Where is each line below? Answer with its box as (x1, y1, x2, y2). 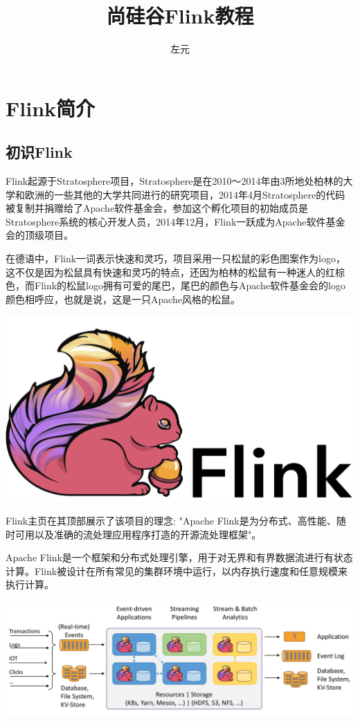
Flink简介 (6, 93, 96, 122)
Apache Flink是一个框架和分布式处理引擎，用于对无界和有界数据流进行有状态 (6, 550, 353, 565)
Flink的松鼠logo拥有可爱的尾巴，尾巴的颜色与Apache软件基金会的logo (34, 278, 345, 293)
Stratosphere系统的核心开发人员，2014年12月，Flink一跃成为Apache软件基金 (6, 214, 345, 228)
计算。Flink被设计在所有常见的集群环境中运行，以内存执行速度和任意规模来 (6, 563, 348, 578)
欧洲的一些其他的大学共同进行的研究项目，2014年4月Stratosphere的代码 (24, 187, 345, 201)
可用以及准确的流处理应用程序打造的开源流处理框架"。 (15, 527, 262, 541)
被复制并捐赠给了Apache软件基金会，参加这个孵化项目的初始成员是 (6, 201, 309, 215)
